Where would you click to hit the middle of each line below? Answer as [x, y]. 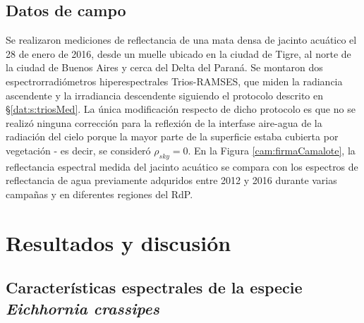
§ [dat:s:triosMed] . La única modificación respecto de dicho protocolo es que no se [181, 109]
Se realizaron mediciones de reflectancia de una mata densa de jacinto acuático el [181, 40]
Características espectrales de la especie [154, 287]
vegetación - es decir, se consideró [78, 150]
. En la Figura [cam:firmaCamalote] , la [272, 150]
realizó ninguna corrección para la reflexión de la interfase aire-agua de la [164, 122]
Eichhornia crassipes [83, 308]
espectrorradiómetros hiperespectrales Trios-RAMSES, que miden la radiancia [174, 81]
